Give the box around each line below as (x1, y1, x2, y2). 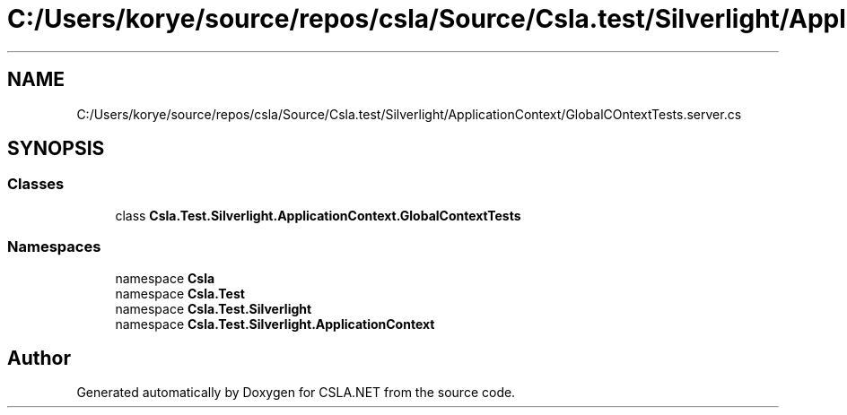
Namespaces (7, 238, 101, 256)
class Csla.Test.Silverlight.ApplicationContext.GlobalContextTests (115, 207, 521, 223)
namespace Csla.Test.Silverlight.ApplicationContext (115, 316, 435, 332)
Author (7, 346, 71, 369)
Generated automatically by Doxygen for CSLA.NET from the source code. (76, 385, 516, 401)
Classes (7, 175, 65, 194)
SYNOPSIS (7, 137, 105, 160)
